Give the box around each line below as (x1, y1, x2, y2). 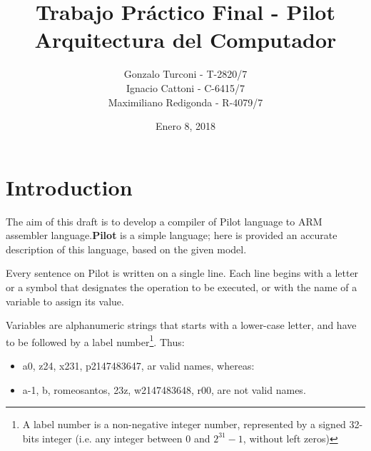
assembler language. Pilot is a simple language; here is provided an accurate (6, 228, 337, 243)
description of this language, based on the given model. (6, 241, 247, 256)
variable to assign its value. (6, 293, 124, 308)
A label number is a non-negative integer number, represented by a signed (22, 417, 346, 432)
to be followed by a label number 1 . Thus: (6, 332, 185, 349)
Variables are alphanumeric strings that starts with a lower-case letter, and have (6, 318, 357, 333)
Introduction (6, 172, 133, 201)
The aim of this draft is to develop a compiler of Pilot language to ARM (6, 213, 322, 228)
